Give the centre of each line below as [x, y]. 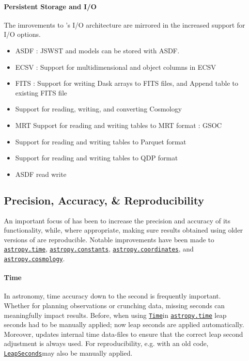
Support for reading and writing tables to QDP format [96, 158]
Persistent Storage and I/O [50, 6]
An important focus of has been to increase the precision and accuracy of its [117, 220]
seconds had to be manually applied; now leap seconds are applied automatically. [124, 324]
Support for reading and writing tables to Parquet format [101, 141]
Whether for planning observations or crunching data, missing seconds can [114, 306]
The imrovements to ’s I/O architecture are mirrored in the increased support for [124, 24]
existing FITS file [41, 92]
